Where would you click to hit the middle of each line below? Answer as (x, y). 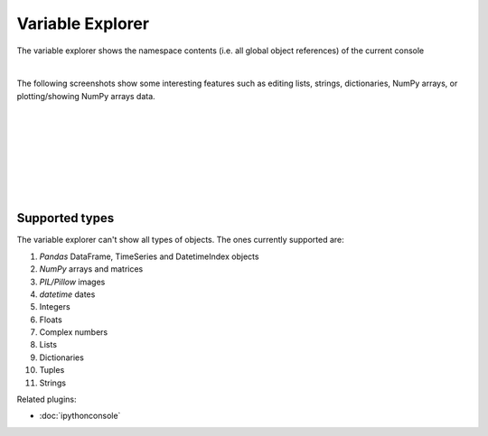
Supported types (66, 218)
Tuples (52, 370)
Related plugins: (47, 399)
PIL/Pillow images (72, 282)
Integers (55, 307)
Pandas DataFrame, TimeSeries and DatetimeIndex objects (149, 256)
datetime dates (67, 294)
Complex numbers (74, 332)
